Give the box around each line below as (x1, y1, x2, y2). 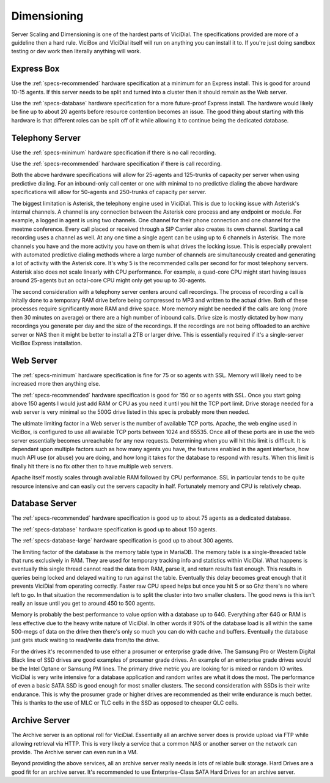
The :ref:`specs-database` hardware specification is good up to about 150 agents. (11, 525, 218, 533)
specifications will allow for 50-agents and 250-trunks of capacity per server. (11, 189, 207, 196)
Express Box (11, 64, 60, 74)
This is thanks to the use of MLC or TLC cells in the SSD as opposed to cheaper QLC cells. (11, 699, 239, 706)
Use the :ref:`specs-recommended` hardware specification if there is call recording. (11, 160, 222, 168)
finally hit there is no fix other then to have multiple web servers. (11, 462, 174, 470)
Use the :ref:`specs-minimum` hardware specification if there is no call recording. (11, 149, 216, 156)
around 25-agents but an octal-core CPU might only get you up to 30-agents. (11, 277, 207, 284)
